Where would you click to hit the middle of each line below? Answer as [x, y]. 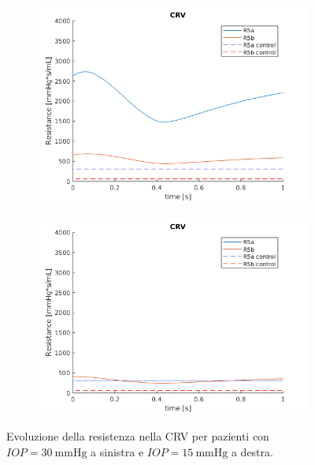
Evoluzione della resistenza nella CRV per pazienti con [138, 436]
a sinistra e [117, 451]
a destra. [252, 451]
